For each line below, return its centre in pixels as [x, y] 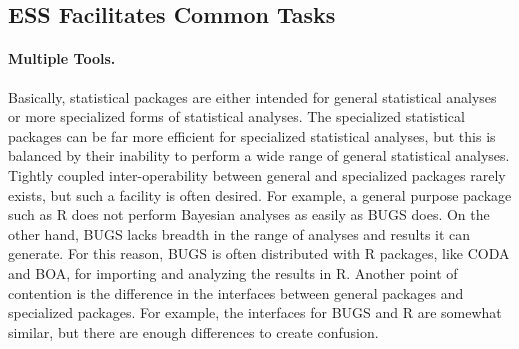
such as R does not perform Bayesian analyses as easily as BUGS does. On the [249, 214]
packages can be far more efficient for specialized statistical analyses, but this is [252, 135]
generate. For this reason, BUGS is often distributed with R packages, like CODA [259, 253]
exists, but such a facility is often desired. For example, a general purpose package [260, 194]
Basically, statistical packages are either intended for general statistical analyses [252, 96]
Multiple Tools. [62, 58]
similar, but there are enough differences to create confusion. [193, 331]
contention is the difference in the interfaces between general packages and [236, 292]
